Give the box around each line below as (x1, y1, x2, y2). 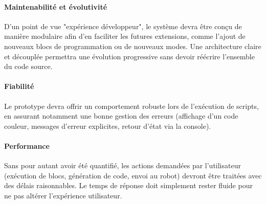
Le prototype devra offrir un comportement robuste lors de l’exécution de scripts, (4, 100, 259, 111)
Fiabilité (4, 81, 34, 92)
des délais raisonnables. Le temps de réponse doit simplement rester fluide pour (4, 180, 253, 191)
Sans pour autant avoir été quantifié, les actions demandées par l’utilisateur (4, 160, 241, 171)
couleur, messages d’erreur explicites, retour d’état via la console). (4, 120, 211, 131)
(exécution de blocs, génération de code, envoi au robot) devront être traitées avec (4, 170, 262, 180)
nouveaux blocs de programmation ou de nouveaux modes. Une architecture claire (4, 40, 261, 51)
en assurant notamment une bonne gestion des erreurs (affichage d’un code (4, 110, 238, 121)
